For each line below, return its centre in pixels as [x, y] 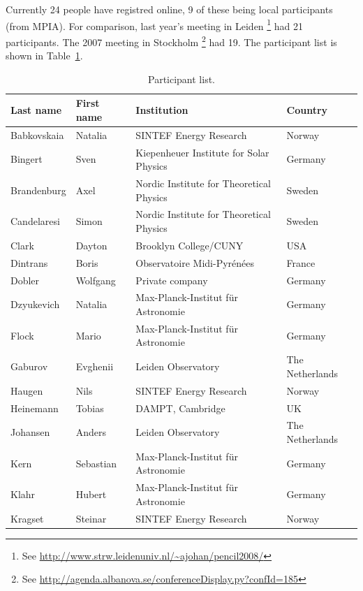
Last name [36, 110]
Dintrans [29, 262]
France [301, 262]
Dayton [91, 245]
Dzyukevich [35, 304]
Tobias [90, 408]
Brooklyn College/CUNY [190, 245]
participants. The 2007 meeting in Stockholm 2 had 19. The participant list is [171, 41]
